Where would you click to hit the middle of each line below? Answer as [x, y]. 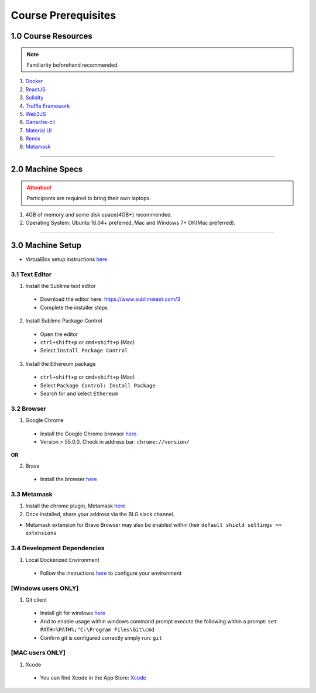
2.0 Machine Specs [47, 169]
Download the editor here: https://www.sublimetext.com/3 [110, 299]
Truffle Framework [48, 106]
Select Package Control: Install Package [98, 385]
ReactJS [36, 89]
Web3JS [36, 114]
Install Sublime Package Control [64, 321]
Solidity [35, 98]
